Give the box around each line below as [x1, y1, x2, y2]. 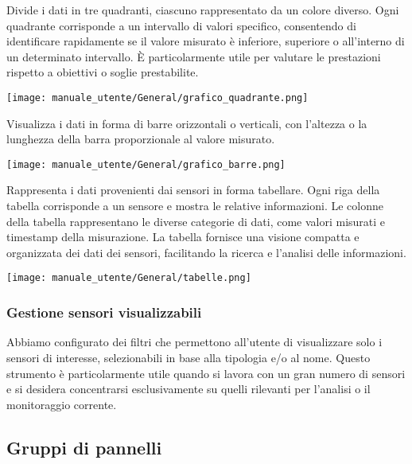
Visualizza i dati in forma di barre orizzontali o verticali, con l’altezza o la [6, 115, 367, 131]
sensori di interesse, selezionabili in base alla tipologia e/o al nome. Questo [6, 349, 371, 365]
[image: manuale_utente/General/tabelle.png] [6, 272, 251, 284]
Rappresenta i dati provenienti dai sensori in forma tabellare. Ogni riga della [6, 181, 380, 198]
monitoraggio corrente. [6, 396, 117, 412]
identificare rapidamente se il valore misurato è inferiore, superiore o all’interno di [6, 33, 405, 49]
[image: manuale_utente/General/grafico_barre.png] [6, 158, 286, 170]
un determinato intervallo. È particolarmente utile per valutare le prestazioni [6, 48, 381, 64]
